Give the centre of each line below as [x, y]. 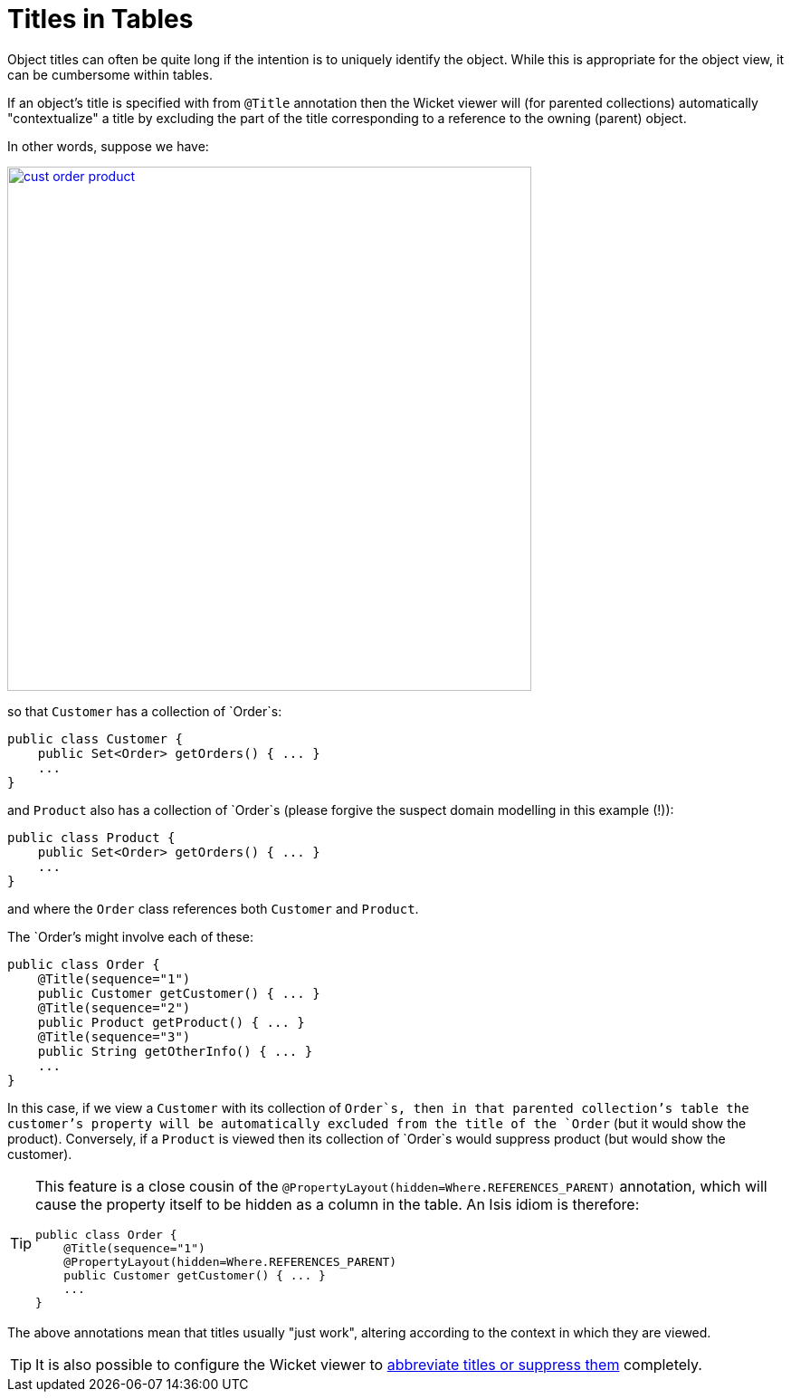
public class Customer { [95, 738]
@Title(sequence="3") [114, 1036]
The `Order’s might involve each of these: [130, 936]
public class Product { [91, 837]
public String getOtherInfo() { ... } [175, 1051]
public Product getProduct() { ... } [171, 1022]
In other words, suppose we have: [108, 146]
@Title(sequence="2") [114, 1007]
